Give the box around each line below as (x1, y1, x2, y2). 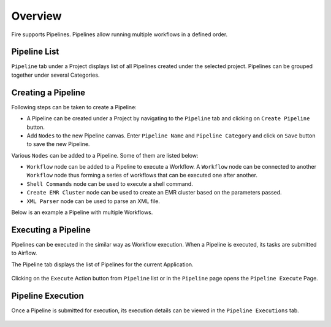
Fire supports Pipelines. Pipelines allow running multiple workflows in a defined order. (11, 31, 228, 38)
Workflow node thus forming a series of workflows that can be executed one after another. (26, 172, 257, 179)
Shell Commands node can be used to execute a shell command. (26, 180, 193, 187)
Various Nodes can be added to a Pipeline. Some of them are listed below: (11, 152, 199, 159)
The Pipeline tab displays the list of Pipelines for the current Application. (11, 261, 194, 268)
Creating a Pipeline (11, 87, 86, 98)
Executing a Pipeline (11, 225, 91, 235)
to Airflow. (11, 249, 37, 257)
